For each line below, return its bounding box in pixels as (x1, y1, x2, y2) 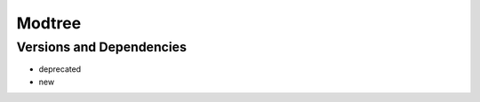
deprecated (38, 64, 82, 75)
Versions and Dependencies (16, 39, 187, 55)
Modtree (16, 13, 82, 33)
